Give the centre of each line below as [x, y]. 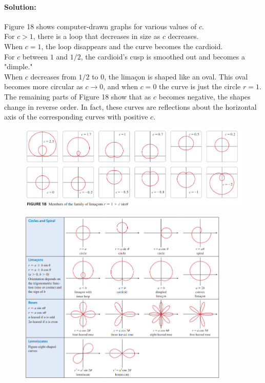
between [35, 56]
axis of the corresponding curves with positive [76, 117]
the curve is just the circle [200, 86]
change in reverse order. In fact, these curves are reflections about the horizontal [130, 106]
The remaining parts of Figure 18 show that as [78, 96]
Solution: [20, 6]
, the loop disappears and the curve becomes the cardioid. [132, 46]
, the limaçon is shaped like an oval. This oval [176, 76]
